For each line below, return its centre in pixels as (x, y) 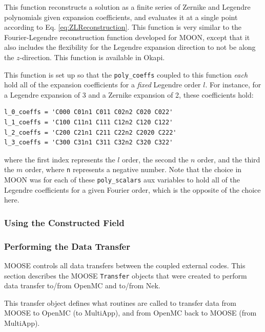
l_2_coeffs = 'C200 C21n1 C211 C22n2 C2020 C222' (90, 132)
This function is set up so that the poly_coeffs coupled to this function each (126, 74)
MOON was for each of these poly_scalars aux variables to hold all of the (122, 180)
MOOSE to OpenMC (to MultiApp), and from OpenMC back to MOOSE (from (130, 313)
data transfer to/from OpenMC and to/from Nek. (82, 285)
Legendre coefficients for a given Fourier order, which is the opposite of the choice (132, 189)
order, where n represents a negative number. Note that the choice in (134, 169)
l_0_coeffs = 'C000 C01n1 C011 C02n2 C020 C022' (89, 112)
